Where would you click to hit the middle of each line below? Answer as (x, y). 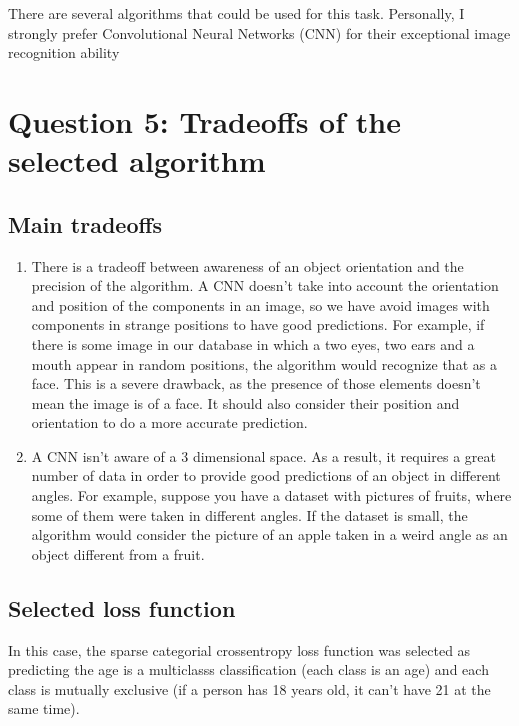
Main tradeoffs (85, 223)
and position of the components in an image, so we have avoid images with (260, 304)
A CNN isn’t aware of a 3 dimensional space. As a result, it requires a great (263, 455)
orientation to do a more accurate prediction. (169, 422)
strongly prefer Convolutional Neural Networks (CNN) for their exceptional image (259, 32)
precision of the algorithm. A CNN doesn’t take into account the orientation (265, 285)
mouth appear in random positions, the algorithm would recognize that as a (264, 363)
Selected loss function (122, 607)
